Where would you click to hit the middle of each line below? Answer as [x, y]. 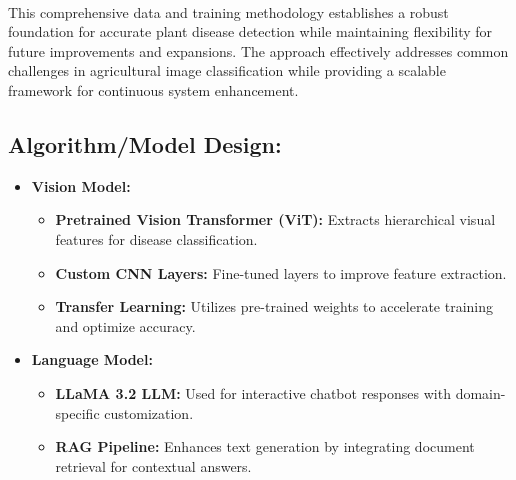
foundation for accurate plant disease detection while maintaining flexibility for [250, 31]
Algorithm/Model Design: [145, 143]
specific [77, 412]
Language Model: [92, 359]
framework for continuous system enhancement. [153, 89]
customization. [149, 412]
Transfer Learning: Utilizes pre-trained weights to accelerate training [274, 306]
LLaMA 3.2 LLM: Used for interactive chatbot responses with [253, 392]
